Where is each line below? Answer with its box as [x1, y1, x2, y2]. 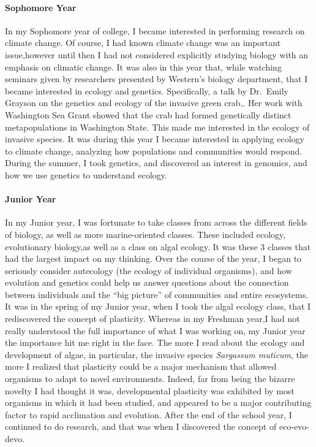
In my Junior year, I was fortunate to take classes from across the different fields [5, 216, 307, 229]
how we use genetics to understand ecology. [5, 168, 167, 181]
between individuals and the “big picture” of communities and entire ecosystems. [5, 288, 309, 300]
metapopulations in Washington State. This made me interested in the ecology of [5, 120, 310, 133]
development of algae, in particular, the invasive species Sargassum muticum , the [5, 348, 309, 361]
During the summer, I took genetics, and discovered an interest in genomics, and [5, 156, 307, 169]
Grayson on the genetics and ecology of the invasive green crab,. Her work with [5, 96, 303, 109]
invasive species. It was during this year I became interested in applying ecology [5, 132, 304, 145]
